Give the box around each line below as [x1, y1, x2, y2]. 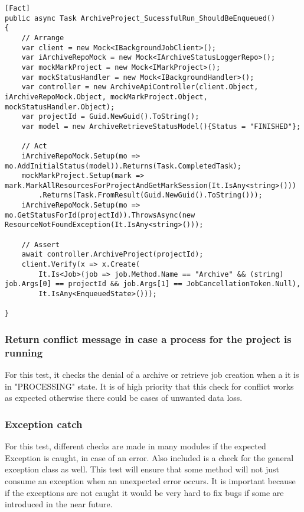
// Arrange [21, 33, 64, 42]
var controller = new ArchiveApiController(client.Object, [21, 83, 259, 92]
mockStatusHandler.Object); [5, 102, 115, 111]
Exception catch [5, 416, 83, 431]
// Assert [21, 240, 60, 249]
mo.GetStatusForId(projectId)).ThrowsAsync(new [5, 210, 195, 219]
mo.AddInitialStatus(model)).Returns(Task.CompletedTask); [5, 161, 241, 170]
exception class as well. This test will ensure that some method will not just [5, 463, 279, 475]
